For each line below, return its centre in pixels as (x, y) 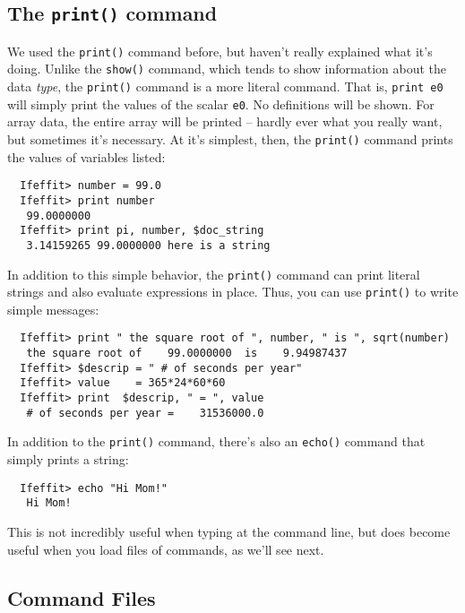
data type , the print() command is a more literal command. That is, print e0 (225, 86)
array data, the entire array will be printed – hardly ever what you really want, (225, 121)
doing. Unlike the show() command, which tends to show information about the (227, 69)
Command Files (82, 597)
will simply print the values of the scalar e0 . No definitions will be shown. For (221, 104)
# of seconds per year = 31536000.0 (145, 413)
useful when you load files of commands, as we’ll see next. (166, 549)
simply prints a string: (68, 459)
